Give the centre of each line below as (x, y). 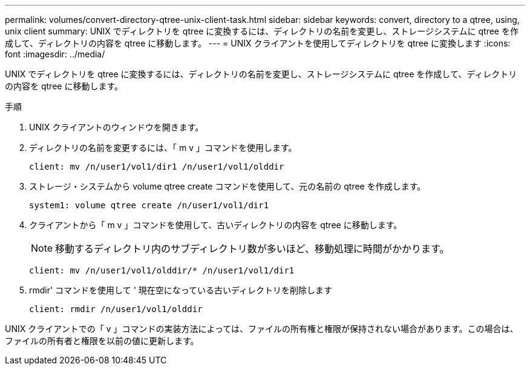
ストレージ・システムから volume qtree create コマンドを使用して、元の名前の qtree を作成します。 (227, 186)
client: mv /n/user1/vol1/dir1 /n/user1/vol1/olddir (157, 167)
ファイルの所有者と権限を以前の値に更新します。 (102, 341)
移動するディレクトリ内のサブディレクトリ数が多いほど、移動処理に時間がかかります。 (252, 249)
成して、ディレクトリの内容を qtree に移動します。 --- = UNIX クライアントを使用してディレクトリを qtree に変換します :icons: (258, 43)
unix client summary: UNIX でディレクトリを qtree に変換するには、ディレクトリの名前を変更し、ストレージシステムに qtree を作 (262, 31)
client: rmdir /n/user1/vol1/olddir (116, 309)
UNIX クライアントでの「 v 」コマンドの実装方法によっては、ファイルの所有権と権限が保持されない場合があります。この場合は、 (262, 329)
